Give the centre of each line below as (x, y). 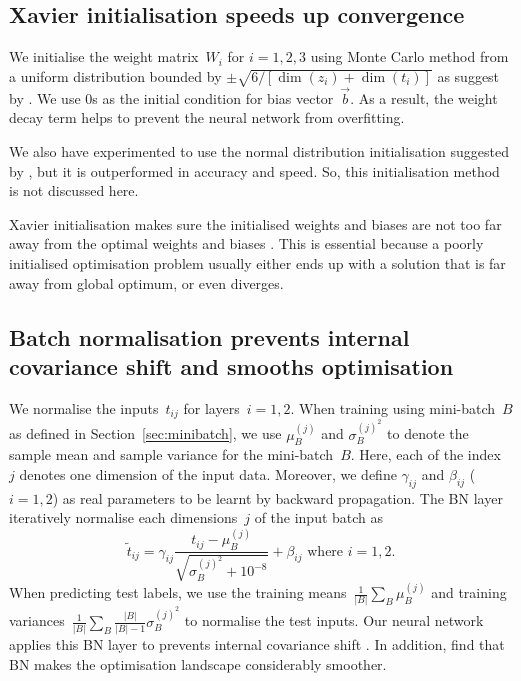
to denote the (428, 433)
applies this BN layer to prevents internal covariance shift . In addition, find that (257, 644)
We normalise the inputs (84, 407)
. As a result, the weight (424, 97)
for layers (211, 407)
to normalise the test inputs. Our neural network (334, 620)
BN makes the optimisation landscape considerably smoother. (198, 663)
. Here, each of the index (425, 454)
